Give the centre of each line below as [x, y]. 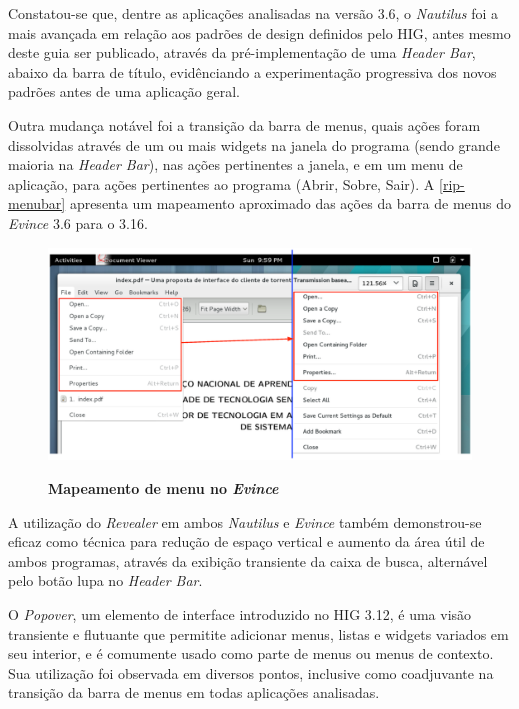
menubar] [37, 203]
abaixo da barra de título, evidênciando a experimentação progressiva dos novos [252, 71]
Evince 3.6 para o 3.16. [78, 222]
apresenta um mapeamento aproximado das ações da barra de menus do [290, 203]
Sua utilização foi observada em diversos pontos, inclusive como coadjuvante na [251, 672]
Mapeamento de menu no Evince [163, 487]
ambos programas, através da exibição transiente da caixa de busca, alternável [248, 560]
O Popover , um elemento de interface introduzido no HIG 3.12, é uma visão [240, 613]
